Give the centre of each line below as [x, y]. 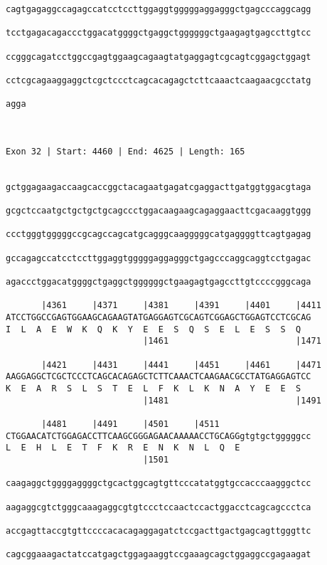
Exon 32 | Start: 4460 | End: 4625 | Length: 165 [125, 151]
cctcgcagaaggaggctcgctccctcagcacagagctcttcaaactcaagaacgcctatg [159, 80]
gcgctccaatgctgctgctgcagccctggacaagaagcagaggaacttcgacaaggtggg [159, 211]
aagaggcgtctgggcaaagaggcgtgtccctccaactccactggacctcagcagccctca [159, 507]
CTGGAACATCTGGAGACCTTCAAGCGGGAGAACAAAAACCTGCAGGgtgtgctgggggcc [159, 436]
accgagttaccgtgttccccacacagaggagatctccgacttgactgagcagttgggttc [159, 530]
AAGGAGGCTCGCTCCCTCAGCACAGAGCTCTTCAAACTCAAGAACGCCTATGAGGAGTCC [159, 377]
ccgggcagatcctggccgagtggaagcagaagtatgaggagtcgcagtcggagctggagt [159, 57]
